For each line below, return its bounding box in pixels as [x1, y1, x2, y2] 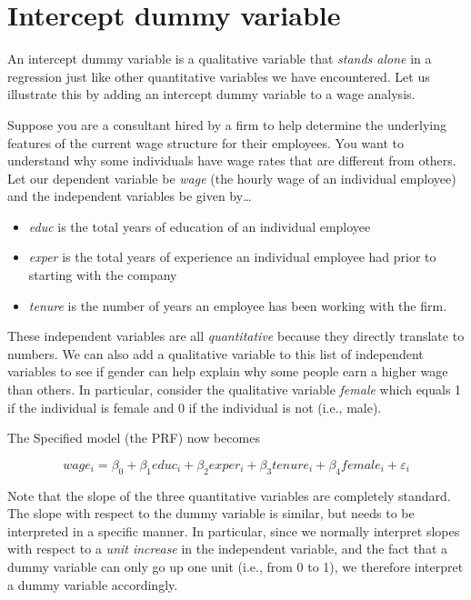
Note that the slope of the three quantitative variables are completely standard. [7, 485, 451, 505]
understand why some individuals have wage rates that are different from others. [7, 151, 456, 170]
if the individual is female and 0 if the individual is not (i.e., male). [7, 397, 382, 416]
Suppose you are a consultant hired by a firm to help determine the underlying [7, 115, 446, 134]
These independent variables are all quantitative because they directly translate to [7, 326, 465, 345]
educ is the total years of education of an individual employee [28, 216, 371, 235]
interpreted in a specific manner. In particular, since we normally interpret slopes [7, 521, 460, 540]
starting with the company [28, 265, 177, 285]
